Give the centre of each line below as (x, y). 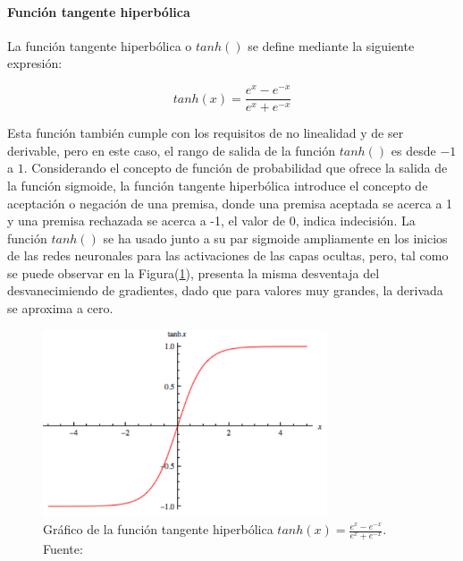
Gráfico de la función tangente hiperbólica (158, 529)
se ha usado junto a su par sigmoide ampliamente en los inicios (275, 238)
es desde (413, 150)
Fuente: (63, 549)
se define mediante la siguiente (331, 45)
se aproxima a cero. (60, 308)
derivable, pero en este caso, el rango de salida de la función (172, 150)
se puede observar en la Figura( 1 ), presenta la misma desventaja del (194, 272)
